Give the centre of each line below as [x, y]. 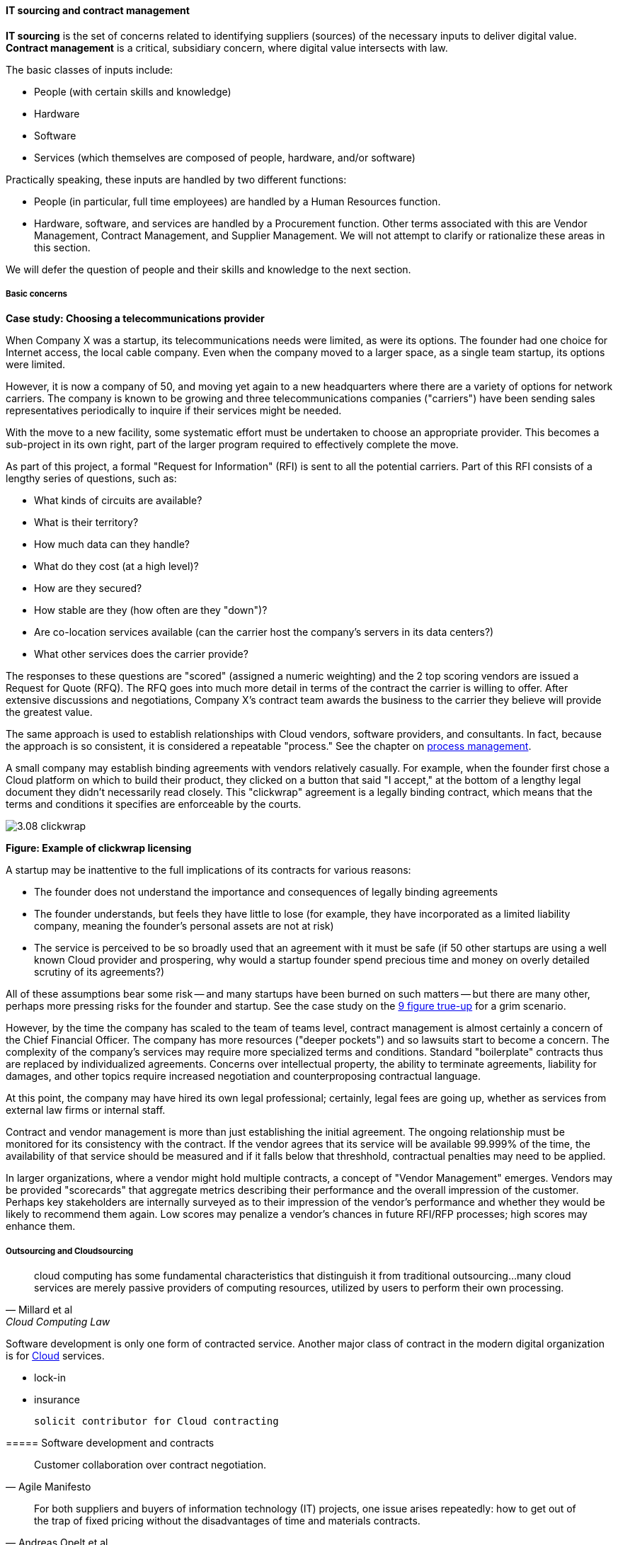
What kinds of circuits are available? [118, 501]
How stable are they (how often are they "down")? [151, 610]
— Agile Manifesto [48, 1487]
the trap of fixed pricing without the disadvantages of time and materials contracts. [227, 1521]
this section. [62, 247]
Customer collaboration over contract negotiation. [150, 1465]
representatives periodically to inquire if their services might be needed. [174, 411]
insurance [57, 1400]
